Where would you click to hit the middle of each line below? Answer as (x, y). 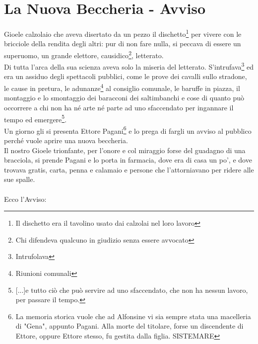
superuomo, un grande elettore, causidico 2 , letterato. (84, 54)
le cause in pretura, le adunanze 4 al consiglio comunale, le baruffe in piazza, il (122, 87)
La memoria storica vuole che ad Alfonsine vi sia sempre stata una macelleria (133, 316)
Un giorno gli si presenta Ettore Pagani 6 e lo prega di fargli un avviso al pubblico (128, 130)
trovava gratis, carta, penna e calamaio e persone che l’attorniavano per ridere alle (129, 169)
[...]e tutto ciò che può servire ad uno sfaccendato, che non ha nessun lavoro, (132, 290)
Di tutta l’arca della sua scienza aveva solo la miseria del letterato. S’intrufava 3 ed (129, 66)
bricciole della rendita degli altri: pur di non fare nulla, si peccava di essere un (123, 43)
